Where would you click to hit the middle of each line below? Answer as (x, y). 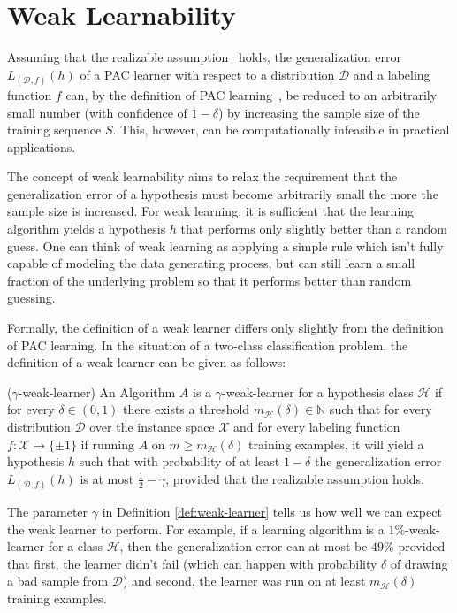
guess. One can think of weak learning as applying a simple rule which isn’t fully (225, 245)
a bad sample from (58, 581)
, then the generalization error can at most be (244, 546)
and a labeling (392, 74)
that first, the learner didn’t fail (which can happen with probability (192, 563)
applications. (42, 146)
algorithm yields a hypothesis (87, 229)
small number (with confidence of (97, 112)
